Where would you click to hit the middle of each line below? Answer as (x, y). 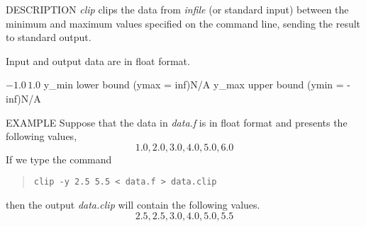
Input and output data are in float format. (98, 60)
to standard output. (49, 37)
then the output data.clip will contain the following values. (133, 204)
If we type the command (59, 159)
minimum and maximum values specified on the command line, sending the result (183, 23)
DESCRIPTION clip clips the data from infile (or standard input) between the (177, 9)
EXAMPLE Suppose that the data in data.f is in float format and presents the (177, 122)
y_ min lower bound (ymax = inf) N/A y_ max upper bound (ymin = (194, 85)
